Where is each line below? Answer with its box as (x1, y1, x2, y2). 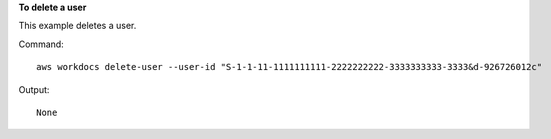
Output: (18, 83, 50, 95)
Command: (18, 38, 64, 50)
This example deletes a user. (18, 20, 137, 32)
